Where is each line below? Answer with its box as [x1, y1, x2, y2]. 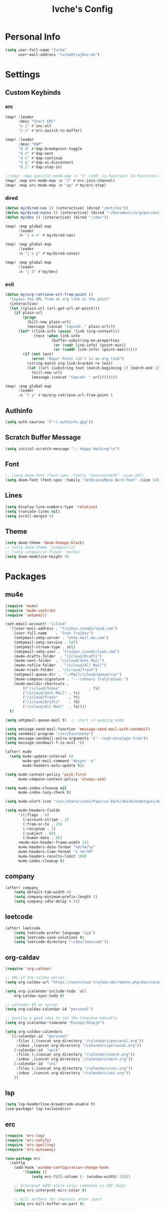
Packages [5, 571, 47, 582]
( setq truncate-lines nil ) [5, 509, 60, 514]
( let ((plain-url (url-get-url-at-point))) [9, 306, 100, 311]
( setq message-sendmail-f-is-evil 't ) [5, 740, 84, 745]
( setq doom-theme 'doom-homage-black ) [5, 540, 84, 545]
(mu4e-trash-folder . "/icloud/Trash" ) [14, 668, 98, 673]
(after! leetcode [5, 926, 41, 930]
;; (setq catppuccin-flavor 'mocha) [5, 550, 80, 555]
